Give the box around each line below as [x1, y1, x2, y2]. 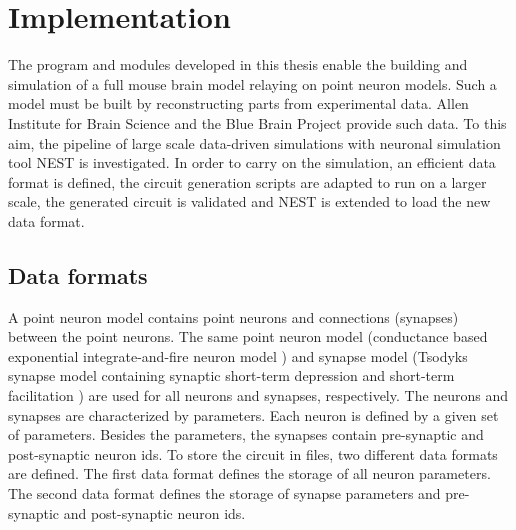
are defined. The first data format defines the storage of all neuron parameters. [8, 463, 491, 484]
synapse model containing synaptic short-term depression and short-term [8, 365, 455, 386]
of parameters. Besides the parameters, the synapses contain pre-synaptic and [8, 424, 484, 445]
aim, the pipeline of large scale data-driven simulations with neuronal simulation [8, 132, 501, 153]
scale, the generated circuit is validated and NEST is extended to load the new [8, 191, 491, 212]
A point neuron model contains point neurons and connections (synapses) [8, 306, 459, 327]
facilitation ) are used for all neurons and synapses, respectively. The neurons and [8, 385, 509, 406]
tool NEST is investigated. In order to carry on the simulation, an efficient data [8, 152, 496, 173]
